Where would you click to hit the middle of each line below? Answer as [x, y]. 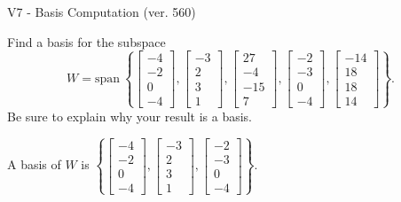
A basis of [34, 164]
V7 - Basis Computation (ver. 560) [102, 12]
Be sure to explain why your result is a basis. [130, 116]
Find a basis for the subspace [86, 41]
